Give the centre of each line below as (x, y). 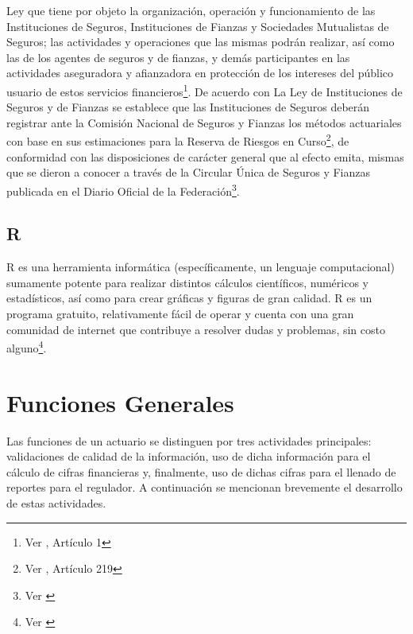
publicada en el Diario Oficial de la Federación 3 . (123, 189)
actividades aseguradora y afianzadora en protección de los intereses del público (200, 73)
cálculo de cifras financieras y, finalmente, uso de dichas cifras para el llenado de (201, 471)
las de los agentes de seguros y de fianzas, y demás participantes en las (178, 57)
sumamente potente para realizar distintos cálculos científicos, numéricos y (187, 282)
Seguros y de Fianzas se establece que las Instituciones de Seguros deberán (188, 107)
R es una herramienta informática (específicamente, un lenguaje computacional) (201, 267)
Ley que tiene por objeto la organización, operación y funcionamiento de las (191, 10)
